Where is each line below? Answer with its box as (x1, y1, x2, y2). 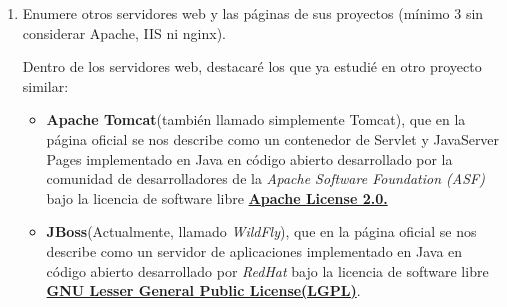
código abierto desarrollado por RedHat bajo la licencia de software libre (46, 260, 489, 281)
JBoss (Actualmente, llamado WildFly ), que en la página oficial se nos (46, 221, 477, 242)
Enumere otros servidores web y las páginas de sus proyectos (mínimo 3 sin (22, 3, 484, 23)
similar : (22, 75, 69, 96)
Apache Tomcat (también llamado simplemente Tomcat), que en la (46, 109, 466, 130)
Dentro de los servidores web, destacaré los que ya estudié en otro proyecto (22, 56, 482, 77)
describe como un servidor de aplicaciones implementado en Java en (46, 240, 463, 261)
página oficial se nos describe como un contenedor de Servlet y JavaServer (46, 128, 500, 149)
